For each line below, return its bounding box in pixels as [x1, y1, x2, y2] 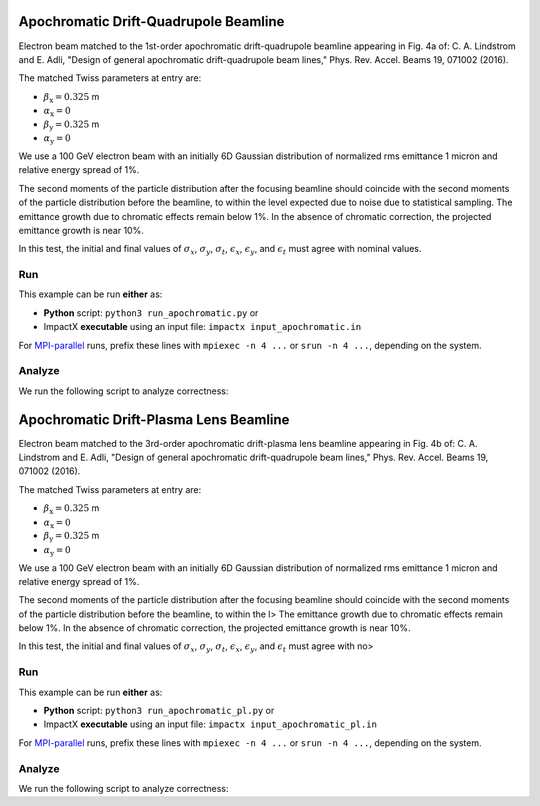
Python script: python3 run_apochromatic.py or [43, 306, 259, 319]
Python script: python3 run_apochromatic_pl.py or [43, 705, 275, 716]
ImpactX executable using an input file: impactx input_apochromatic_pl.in [43, 718, 377, 730]
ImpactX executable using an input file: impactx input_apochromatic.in [43, 321, 362, 333]
